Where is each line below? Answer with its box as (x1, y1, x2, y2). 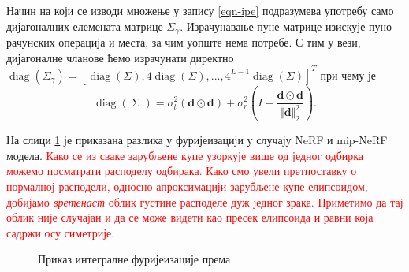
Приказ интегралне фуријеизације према (38, 251, 231, 267)
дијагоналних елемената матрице (6, 17, 163, 34)
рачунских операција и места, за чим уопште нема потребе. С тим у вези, (6, 34, 361, 50)
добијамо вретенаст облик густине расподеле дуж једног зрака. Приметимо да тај (6, 193, 403, 210)
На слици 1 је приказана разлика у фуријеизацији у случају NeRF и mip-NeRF (6, 132, 388, 148)
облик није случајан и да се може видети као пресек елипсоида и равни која (6, 209, 374, 225)
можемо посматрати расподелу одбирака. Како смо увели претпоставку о (6, 162, 357, 179)
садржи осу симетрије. (6, 224, 115, 240)
